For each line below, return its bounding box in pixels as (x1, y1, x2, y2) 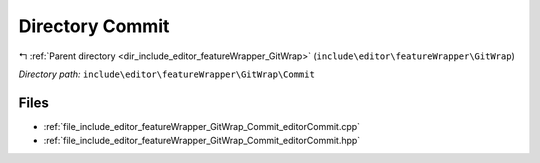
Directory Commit (18, 15, 170, 37)
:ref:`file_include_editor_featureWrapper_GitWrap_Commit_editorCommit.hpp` (43, 135, 361, 147)
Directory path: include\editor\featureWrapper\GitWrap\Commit (18, 68, 315, 80)
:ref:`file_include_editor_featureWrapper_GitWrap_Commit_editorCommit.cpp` (43, 120, 360, 132)
